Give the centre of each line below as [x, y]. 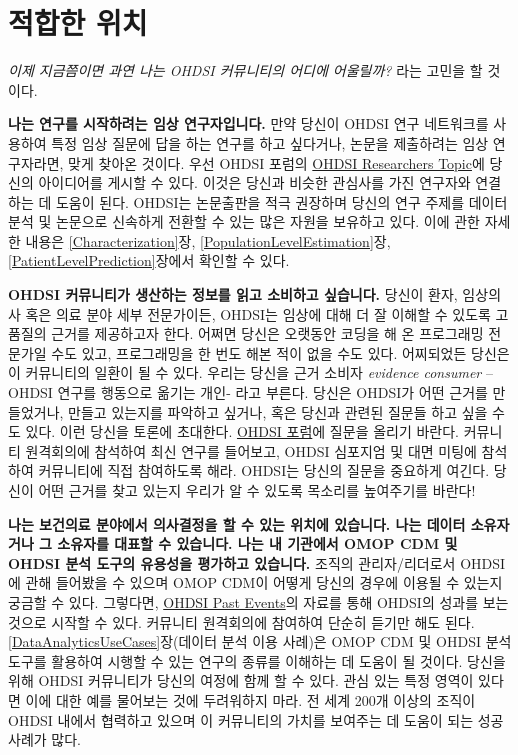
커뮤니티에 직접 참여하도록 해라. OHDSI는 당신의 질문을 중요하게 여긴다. [264, 470]
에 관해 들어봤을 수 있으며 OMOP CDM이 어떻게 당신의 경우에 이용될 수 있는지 [255, 582]
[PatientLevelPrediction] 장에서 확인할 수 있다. [149, 260]
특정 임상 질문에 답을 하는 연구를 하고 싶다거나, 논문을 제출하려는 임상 [270, 142]
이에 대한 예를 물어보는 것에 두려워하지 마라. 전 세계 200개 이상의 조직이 [250, 699]
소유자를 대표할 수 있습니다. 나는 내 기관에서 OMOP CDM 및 [257, 543]
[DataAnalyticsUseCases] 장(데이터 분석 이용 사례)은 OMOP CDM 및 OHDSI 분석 [260, 641]
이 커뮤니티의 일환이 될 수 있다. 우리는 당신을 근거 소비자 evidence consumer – [250, 372]
